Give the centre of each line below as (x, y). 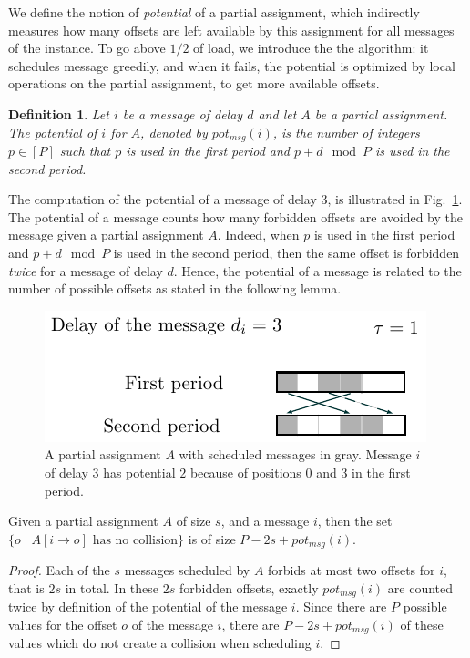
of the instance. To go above (87, 48)
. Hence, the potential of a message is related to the (317, 270)
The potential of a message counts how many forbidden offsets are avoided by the (235, 216)
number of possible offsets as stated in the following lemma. (175, 288)
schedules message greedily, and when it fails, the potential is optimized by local (232, 65)
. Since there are (341, 607)
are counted (420, 587)
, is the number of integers (346, 132)
